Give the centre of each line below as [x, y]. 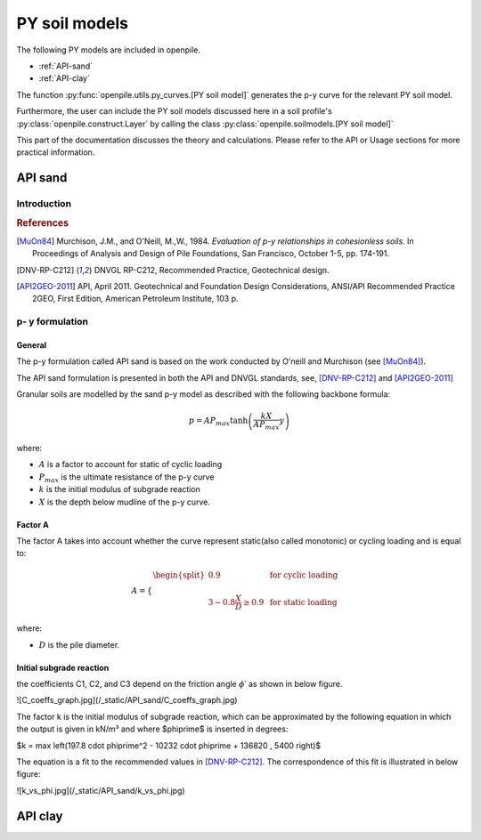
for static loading [303, 602]
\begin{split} [179, 575]
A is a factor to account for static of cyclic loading [130, 464]
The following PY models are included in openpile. [108, 50]
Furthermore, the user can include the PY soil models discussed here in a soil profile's [175, 111]
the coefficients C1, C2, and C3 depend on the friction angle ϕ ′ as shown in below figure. [179, 684]
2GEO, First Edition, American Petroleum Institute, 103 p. [135, 299]
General [32, 345]
